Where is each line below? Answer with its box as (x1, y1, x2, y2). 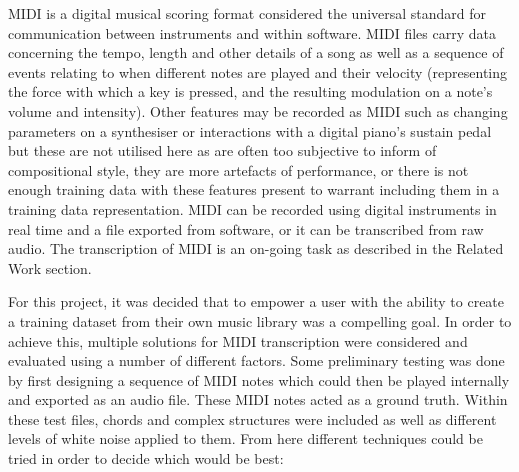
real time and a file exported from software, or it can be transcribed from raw (8, 218, 484, 239)
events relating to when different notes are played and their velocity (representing (8, 61, 507, 82)
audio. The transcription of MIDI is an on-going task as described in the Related (8, 238, 504, 259)
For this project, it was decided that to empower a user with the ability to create (8, 291, 505, 312)
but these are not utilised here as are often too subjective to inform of (8, 140, 437, 161)
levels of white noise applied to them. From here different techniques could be (8, 428, 483, 449)
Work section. (8, 257, 92, 278)
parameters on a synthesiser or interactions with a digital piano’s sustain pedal (8, 120, 492, 141)
